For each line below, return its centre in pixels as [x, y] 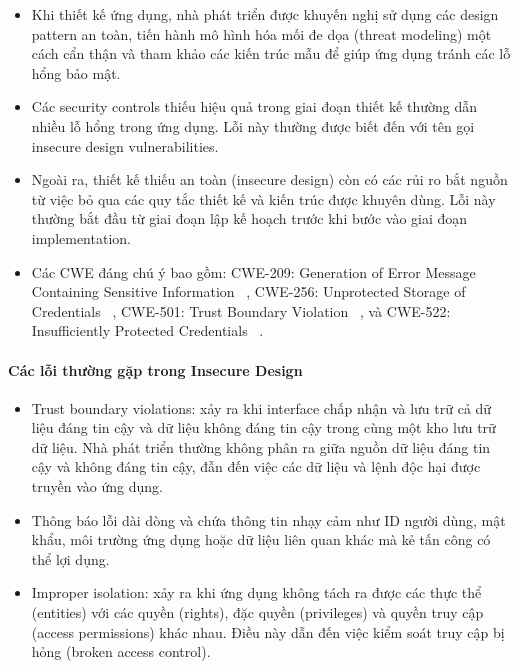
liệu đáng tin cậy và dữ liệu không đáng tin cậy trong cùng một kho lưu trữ [263, 427]
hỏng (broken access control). [121, 651]
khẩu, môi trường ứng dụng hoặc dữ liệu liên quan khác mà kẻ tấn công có [261, 539]
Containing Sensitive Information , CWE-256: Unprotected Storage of [248, 291]
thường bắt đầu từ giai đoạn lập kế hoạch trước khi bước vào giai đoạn [249, 218]
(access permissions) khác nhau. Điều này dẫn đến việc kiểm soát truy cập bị [268, 631]
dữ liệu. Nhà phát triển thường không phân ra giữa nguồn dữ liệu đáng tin [261, 446]
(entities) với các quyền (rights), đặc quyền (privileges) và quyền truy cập [257, 612]
